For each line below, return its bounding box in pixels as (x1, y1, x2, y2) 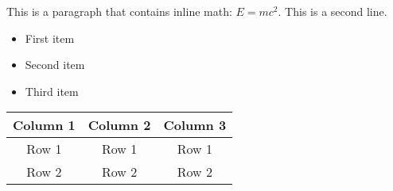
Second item (25, 56, 85, 73)
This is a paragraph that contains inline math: (6, 3, 232, 19)
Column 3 (163, 116, 227, 135)
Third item (25, 82, 79, 99)
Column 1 (13, 116, 76, 135)
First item (25, 29, 75, 46)
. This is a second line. (278, 3, 387, 19)
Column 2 (88, 116, 151, 135)
